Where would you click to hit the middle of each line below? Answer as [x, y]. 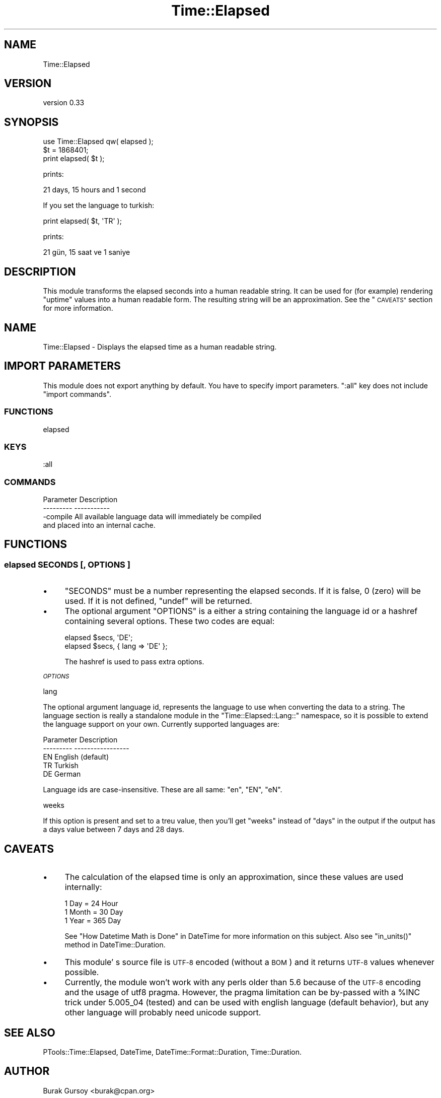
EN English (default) [76, 757]
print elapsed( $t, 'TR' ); [82, 221]
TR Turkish [61, 766]
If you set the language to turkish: [99, 205]
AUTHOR [27, 1071]
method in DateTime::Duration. [115, 945]
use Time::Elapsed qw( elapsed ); [98, 142]
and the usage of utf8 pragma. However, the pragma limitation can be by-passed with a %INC [242, 992]
